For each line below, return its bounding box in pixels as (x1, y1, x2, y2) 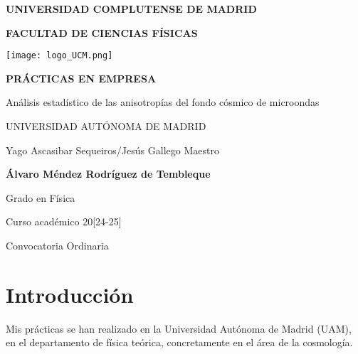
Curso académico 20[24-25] (6, 214, 122, 229)
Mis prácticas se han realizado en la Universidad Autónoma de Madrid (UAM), (6, 321, 352, 336)
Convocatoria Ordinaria (6, 238, 109, 252)
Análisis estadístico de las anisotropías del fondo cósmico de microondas (6, 95, 320, 109)
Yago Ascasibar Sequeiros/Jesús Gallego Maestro (6, 142, 219, 157)
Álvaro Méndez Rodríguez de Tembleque (6, 166, 211, 181)
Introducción (6, 279, 134, 309)
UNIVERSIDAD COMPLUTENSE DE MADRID (6, 1, 257, 16)
